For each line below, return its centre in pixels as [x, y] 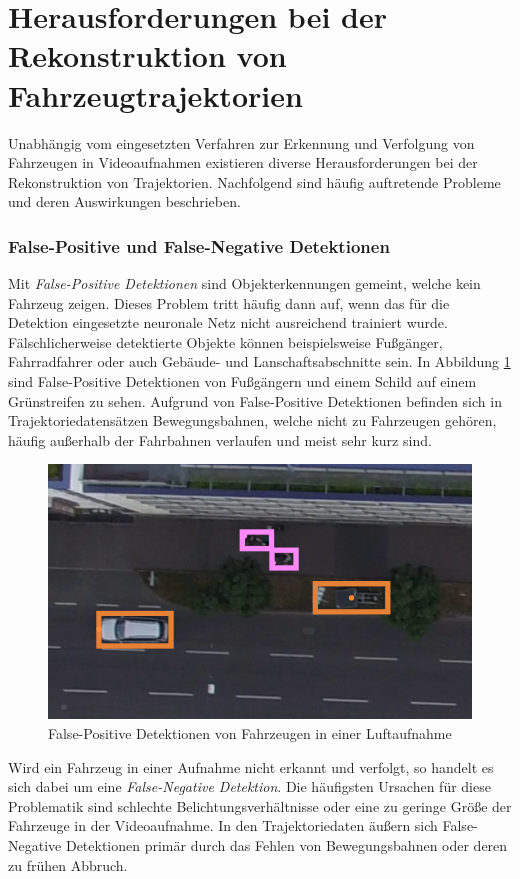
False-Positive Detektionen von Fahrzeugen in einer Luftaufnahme [250, 733]
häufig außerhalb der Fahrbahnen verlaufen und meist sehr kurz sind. [220, 439]
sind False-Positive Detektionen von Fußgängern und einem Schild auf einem [242, 381]
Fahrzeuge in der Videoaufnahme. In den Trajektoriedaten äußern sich [223, 825]
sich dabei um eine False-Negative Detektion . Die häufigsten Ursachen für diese [249, 786]
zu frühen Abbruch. [68, 864]
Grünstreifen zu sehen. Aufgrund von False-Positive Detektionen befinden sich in [255, 400]
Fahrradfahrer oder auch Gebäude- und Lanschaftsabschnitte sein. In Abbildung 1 [259, 361]
